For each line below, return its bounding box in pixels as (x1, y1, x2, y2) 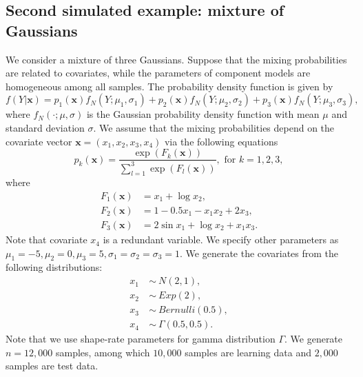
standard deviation (6, 120, 85, 134)
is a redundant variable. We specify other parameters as (103, 232, 339, 247)
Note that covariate (6, 232, 87, 247)
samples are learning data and (185, 345, 311, 359)
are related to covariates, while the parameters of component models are (6, 65, 311, 80)
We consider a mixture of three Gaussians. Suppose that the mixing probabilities (6, 52, 347, 66)
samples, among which (55, 345, 150, 359)
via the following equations (164, 134, 278, 148)
